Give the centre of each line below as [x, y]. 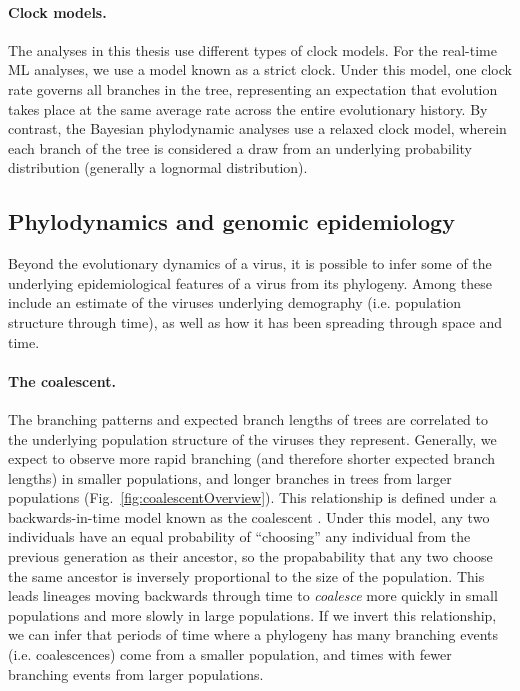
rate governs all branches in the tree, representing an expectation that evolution [253, 88]
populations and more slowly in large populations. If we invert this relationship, [252, 614]
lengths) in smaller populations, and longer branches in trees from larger [230, 477]
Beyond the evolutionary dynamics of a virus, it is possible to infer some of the [250, 263]
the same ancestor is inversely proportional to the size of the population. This [246, 575]
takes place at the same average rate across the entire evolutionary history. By [248, 108]
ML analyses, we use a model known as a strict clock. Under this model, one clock [260, 69]
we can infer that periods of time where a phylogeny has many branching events [253, 634]
